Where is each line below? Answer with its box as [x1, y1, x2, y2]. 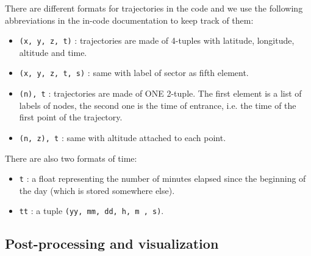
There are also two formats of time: [5, 151, 137, 164]
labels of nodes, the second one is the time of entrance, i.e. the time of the [19, 99, 296, 111]
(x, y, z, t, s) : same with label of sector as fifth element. [19, 66, 249, 79]
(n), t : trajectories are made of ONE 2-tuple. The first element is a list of [19, 87, 302, 100]
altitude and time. [19, 46, 87, 58]
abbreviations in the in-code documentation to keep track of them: [5, 13, 254, 26]
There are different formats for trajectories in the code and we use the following [5, 2, 303, 14]
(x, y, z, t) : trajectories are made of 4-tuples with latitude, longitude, [19, 34, 295, 47]
